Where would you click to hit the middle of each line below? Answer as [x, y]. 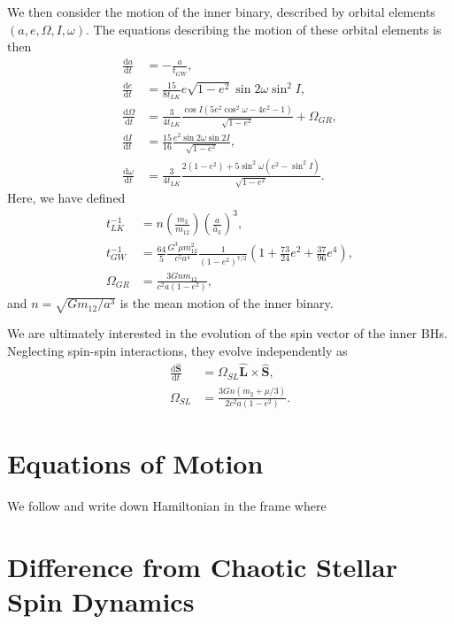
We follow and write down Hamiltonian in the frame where [167, 505]
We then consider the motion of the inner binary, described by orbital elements [221, 12]
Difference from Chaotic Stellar [202, 566]
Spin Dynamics [101, 601]
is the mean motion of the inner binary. [227, 303]
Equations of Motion [135, 463]
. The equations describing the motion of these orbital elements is [264, 29]
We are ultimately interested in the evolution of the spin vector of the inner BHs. [227, 332]
